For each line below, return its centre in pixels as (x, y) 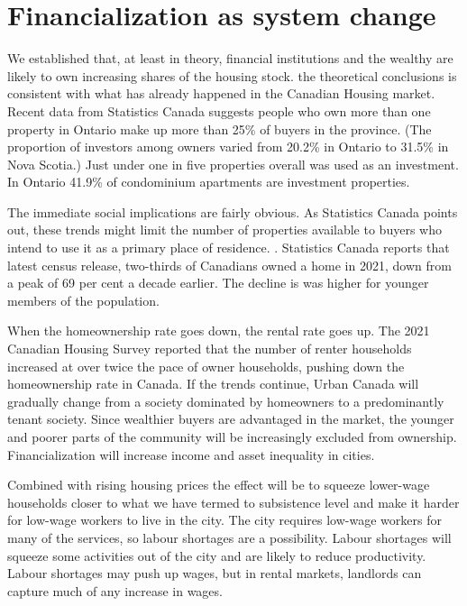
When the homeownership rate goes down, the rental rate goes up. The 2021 (219, 331)
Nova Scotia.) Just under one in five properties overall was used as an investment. (233, 164)
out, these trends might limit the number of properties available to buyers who (224, 230)
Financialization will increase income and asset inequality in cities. (191, 454)
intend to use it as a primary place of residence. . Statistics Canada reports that (229, 248)
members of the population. (83, 300)
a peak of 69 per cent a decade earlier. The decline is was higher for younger (218, 283)
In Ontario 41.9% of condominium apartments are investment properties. (209, 182)
